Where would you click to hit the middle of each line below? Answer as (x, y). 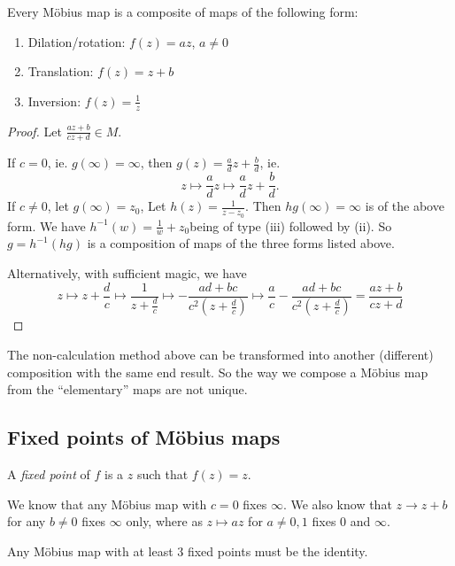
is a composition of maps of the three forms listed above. (241, 243)
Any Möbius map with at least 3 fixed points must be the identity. (188, 550)
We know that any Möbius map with (107, 504)
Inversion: (54, 101)
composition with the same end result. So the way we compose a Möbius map (218, 372)
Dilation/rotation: (77, 41)
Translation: (61, 71)
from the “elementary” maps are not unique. (127, 389)
